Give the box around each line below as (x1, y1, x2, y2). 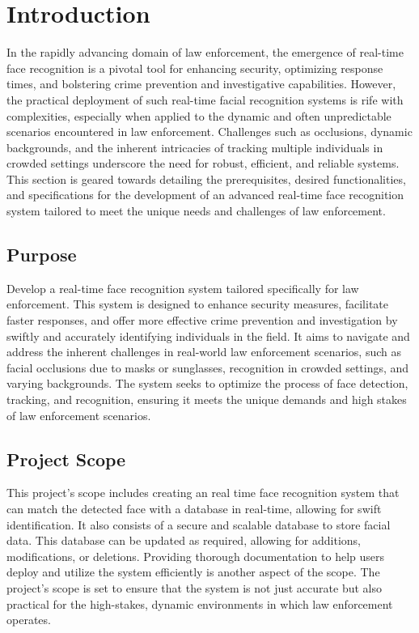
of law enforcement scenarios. (6, 406, 151, 423)
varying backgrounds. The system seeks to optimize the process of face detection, (6, 375, 408, 392)
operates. (6, 611, 51, 628)
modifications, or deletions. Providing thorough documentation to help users (6, 547, 384, 564)
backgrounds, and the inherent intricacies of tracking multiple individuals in (6, 138, 383, 155)
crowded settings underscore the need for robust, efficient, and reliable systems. (6, 155, 400, 172)
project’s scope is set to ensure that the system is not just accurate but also (6, 579, 382, 596)
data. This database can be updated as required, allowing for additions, (6, 532, 361, 549)
